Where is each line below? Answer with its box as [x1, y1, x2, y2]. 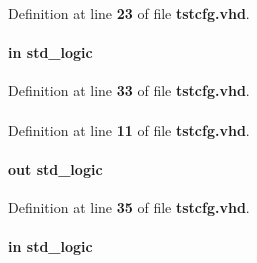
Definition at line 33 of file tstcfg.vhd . [8, 80, 250, 101]
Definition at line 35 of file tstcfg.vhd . [8, 196, 250, 217]
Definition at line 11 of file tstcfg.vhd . [8, 119, 250, 140]
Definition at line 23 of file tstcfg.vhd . [8, 3, 250, 23]
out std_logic [8, 158, 103, 179]
